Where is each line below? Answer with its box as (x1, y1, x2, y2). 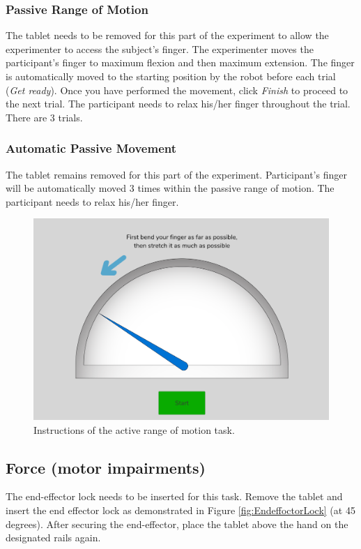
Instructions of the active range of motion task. (33, 422, 235, 437)
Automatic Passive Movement (6, 140, 176, 157)
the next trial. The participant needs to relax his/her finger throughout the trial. (6, 96, 351, 111)
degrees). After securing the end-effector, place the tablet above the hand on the (6, 516, 348, 531)
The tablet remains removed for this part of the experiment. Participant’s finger (6, 167, 347, 181)
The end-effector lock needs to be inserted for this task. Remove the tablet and (6, 489, 343, 504)
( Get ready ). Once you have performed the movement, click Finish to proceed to (6, 82, 348, 97)
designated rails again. (6, 530, 101, 545)
